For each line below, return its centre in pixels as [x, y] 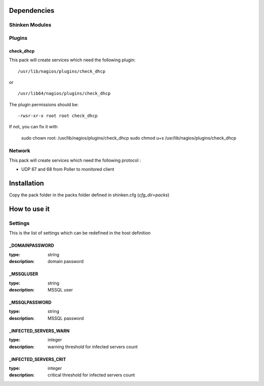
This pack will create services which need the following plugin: [72, 60]
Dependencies [32, 11]
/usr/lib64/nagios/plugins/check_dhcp [64, 94]
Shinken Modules [30, 25]
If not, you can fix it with [33, 127]
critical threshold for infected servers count [91, 375]
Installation [26, 183]
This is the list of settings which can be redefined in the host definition [80, 233]
